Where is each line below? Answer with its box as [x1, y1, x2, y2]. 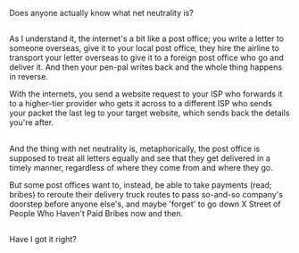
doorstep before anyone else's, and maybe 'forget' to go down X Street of [9, 198, 281, 209]
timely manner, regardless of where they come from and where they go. [9, 162, 274, 173]
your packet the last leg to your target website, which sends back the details [9, 107, 290, 119]
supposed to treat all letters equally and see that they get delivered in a [9, 152, 270, 164]
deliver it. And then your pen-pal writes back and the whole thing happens [9, 62, 283, 72]
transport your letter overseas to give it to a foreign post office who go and [9, 53, 284, 63]
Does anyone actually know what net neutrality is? [9, 8, 194, 18]
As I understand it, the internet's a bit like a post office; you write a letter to [9, 33, 284, 44]
